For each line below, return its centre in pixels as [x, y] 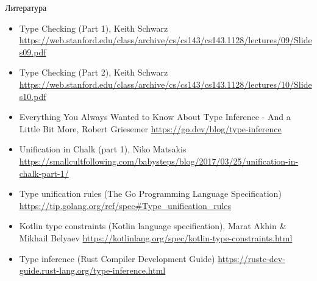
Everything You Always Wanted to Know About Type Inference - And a [155, 117]
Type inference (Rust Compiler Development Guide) [117, 258]
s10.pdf [33, 96]
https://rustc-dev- [251, 258]
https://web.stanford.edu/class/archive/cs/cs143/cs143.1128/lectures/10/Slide [166, 84]
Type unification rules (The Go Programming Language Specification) [150, 194]
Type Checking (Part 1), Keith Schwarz [94, 28]
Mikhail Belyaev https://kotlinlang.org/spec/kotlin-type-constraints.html [156, 237]
